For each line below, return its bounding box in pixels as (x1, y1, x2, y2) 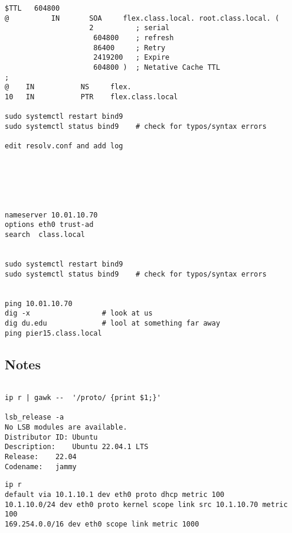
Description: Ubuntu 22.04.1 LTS (5, 443, 149, 451)
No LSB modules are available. (5, 423, 127, 432)
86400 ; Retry (93, 43, 166, 52)
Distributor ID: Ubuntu (5, 433, 98, 441)
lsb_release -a (5, 413, 64, 422)
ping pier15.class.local (5, 329, 102, 337)
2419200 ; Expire (93, 53, 170, 62)
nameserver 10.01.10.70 (5, 210, 98, 219)
